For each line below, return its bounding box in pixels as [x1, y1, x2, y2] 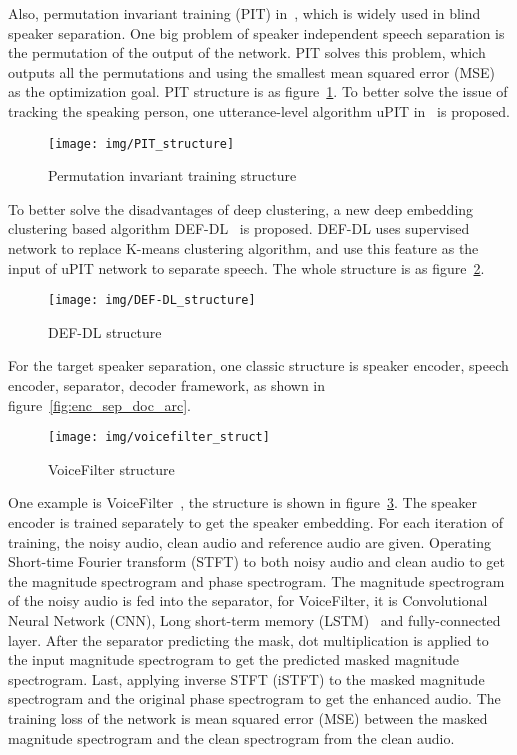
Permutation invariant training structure [48, 165, 297, 186]
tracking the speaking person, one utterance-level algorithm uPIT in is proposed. [8, 100, 511, 121]
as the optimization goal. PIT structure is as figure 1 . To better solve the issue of [8, 81, 508, 102]
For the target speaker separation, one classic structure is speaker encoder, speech [8, 355, 509, 376]
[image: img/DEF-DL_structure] [48, 293, 256, 308]
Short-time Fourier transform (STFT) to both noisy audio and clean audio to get [8, 551, 506, 572]
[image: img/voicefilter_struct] [48, 430, 270, 445]
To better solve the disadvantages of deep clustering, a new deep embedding [8, 198, 474, 219]
